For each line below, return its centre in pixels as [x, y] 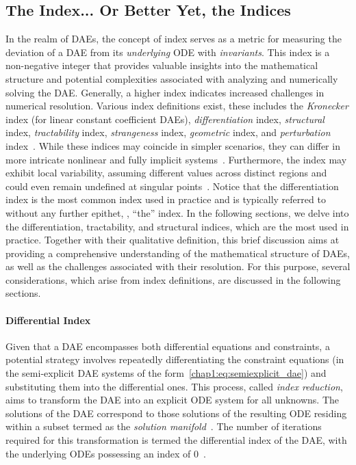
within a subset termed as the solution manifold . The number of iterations [164, 426]
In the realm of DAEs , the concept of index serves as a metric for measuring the [174, 39]
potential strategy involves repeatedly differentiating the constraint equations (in [175, 359]
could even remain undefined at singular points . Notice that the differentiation [172, 186]
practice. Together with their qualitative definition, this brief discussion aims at [173, 240]
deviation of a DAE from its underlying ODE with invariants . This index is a [168, 52]
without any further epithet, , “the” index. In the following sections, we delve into [177, 212]
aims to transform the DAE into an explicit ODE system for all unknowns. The [173, 400]
